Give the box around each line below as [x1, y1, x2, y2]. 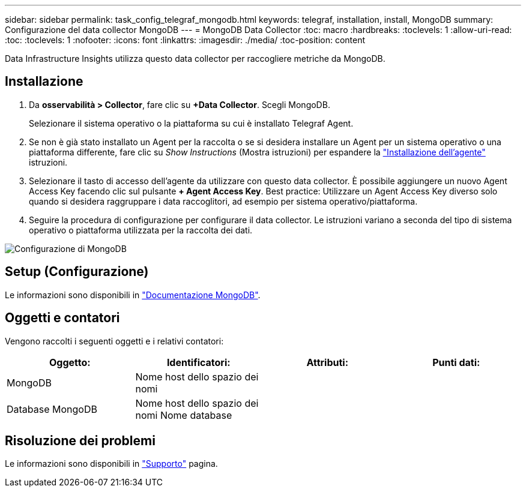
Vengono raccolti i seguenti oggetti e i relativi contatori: [5, 335, 224, 346]
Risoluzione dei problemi [5, 433, 156, 448]
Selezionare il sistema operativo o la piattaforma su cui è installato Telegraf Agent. [29, 118, 354, 128]
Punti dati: [432, 356, 480, 368]
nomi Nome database [135, 409, 232, 421]
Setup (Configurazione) [5, 264, 149, 280]
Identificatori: [166, 356, 231, 368]
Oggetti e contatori [5, 310, 120, 326]
